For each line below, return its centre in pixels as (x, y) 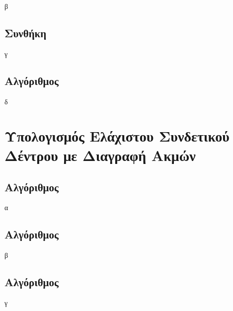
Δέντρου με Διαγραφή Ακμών (100, 155)
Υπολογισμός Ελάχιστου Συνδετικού (117, 135)
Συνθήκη (26, 33)
